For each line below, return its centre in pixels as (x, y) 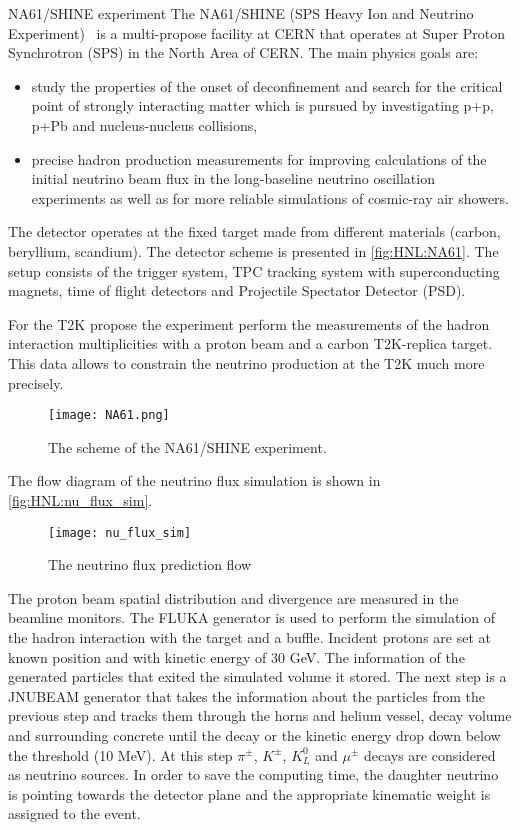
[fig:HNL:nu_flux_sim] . (80, 499)
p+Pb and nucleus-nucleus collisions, (144, 124)
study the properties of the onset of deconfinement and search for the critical (267, 85)
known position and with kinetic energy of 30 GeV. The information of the (236, 656)
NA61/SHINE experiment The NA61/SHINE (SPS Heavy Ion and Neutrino (241, 13)
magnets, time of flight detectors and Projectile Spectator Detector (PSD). (237, 290)
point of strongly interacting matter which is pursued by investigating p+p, (262, 105)
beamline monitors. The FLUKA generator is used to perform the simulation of (252, 617)
